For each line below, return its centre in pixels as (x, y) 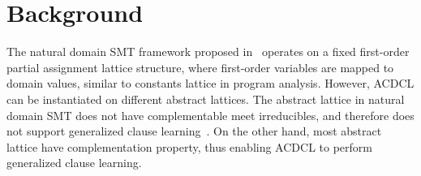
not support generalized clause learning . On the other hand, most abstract (194, 131)
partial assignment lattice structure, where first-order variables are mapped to (200, 67)
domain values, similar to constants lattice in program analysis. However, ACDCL (210, 83)
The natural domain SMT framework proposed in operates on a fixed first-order (208, 52)
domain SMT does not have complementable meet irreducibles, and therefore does (210, 115)
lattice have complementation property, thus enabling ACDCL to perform (189, 146)
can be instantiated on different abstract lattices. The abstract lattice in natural (206, 99)
